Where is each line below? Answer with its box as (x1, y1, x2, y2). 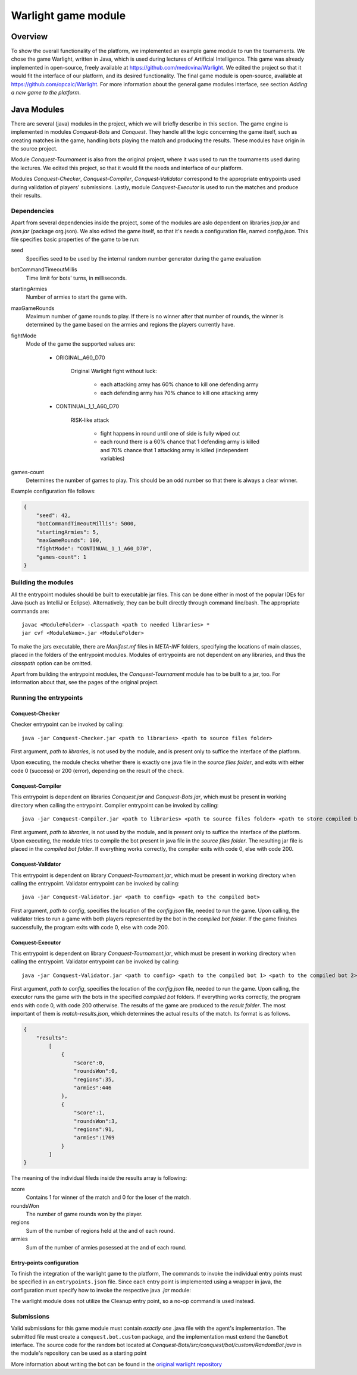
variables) (100, 455, 125, 462)
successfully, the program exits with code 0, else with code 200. (11, 923, 170, 931)
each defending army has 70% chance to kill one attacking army (100, 389, 258, 396)
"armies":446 (73, 1084, 112, 1091)
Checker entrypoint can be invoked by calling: (11, 721, 124, 728)
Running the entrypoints (11, 694, 83, 702)
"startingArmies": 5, (36, 528, 99, 535)
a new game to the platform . (11, 89, 81, 96)
